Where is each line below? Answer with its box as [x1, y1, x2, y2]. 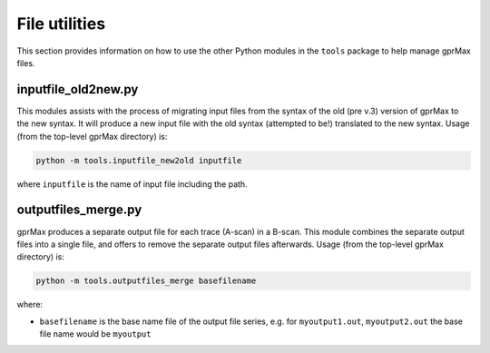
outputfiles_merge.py [16, 202, 142, 218]
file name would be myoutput [39, 328, 152, 339]
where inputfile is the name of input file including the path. [16, 178, 249, 190]
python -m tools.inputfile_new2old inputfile [35, 155, 242, 165]
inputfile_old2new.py [16, 82, 139, 97]
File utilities [16, 14, 106, 34]
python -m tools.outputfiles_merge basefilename [35, 276, 257, 286]
